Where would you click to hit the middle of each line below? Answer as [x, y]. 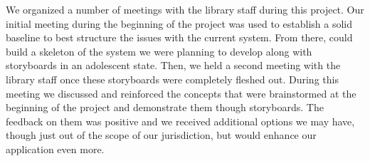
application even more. [55, 149]
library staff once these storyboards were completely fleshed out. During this [172, 79]
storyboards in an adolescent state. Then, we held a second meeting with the [173, 65]
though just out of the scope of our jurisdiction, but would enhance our [161, 135]
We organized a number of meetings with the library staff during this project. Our [185, 9]
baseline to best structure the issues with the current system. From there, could [179, 37]
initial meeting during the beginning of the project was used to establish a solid [179, 23]
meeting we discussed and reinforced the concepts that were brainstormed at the [181, 93]
